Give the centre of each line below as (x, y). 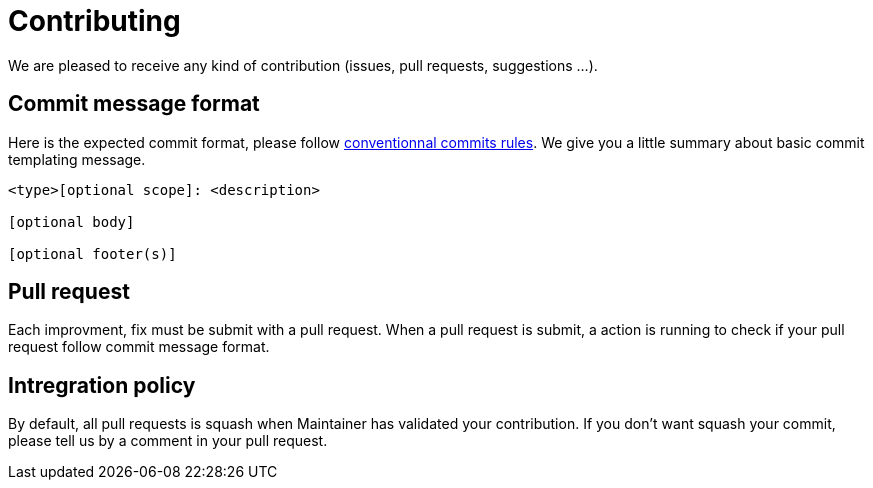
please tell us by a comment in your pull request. (168, 441)
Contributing (94, 21)
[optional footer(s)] (92, 253)
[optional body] (71, 221)
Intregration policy (102, 385)
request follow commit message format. (139, 347)
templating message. (77, 159)
